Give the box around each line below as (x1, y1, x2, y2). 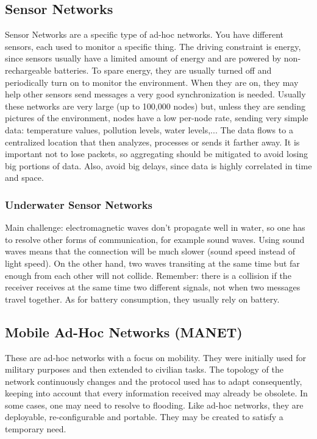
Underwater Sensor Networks (5, 197, 153, 212)
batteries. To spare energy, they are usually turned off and (54, 63, 272, 76)
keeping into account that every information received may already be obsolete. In (5, 387, 308, 399)
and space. (5, 171, 44, 184)
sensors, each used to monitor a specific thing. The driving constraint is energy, (5, 40, 301, 52)
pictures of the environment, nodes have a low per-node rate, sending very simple (5, 111, 308, 124)
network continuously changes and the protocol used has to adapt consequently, (5, 374, 302, 387)
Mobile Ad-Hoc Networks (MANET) (5, 322, 243, 341)
